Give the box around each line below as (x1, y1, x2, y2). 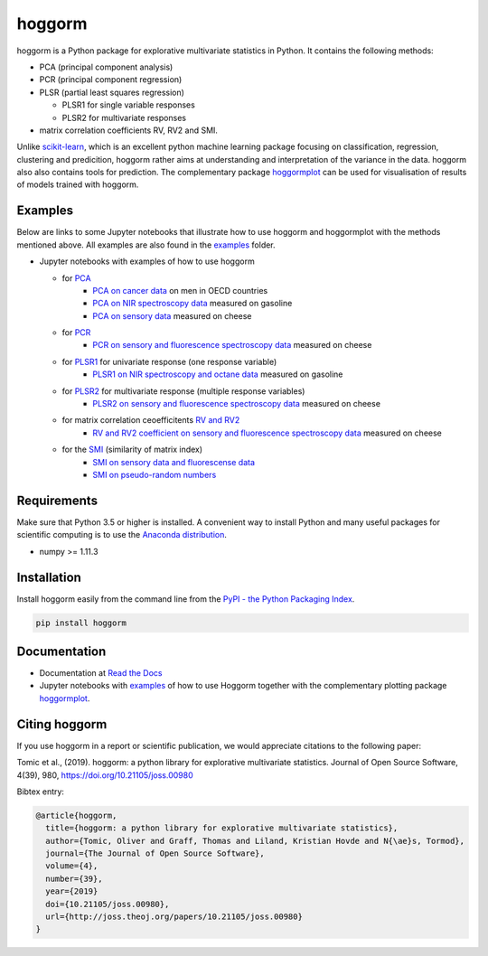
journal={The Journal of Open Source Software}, (45, 848, 266, 858)
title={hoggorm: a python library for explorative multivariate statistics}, (45, 823, 399, 833)
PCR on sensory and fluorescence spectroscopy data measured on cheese (92, 340, 372, 351)
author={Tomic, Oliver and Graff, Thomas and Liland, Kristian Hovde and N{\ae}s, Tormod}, (45, 836, 465, 846)
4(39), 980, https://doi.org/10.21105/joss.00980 (16, 769, 193, 781)
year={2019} (45, 886, 99, 896)
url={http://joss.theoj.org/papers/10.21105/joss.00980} (45, 912, 303, 922)
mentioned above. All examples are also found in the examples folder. (16, 239, 276, 250)
